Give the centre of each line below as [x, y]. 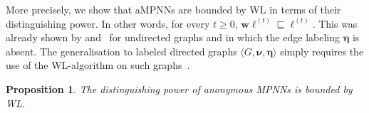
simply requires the [322, 51]
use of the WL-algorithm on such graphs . [98, 65]
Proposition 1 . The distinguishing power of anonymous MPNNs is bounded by [179, 88]
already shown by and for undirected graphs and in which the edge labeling [173, 37]
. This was [335, 23]
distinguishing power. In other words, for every [108, 23]
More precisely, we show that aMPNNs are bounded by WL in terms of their [173, 9]
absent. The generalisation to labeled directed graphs [121, 51]
